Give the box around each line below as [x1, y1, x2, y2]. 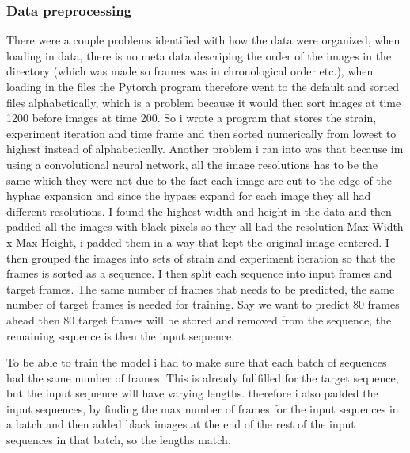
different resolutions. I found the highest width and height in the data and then [6, 202, 392, 219]
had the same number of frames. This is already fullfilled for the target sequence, [6, 369, 399, 386]
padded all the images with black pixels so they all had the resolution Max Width [6, 218, 404, 235]
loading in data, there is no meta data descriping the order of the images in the [6, 47, 392, 63]
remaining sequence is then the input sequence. [6, 327, 235, 344]
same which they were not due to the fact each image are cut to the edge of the [6, 171, 392, 188]
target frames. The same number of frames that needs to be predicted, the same [6, 280, 395, 297]
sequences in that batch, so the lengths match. [6, 432, 231, 448]
